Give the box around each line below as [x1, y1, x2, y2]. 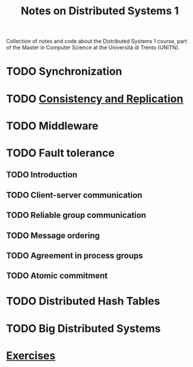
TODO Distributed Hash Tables [6, 295, 160, 308]
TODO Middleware [6, 119, 99, 132]
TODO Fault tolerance [6, 146, 115, 160]
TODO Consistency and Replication [6, 92, 183, 105]
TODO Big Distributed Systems [6, 322, 161, 335]
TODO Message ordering [6, 230, 100, 241]
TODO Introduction [6, 170, 78, 180]
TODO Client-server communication [6, 190, 143, 200]
